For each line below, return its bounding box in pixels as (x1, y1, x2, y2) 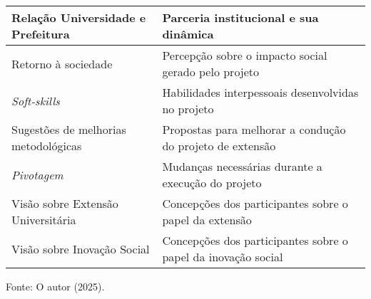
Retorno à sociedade (11, 55, 113, 72)
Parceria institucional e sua (162, 9, 319, 26)
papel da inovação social (162, 248, 283, 265)
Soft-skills (11, 92, 60, 109)
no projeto (162, 100, 214, 117)
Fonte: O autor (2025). (6, 279, 105, 293)
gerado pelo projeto (162, 63, 260, 80)
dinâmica (162, 26, 214, 42)
